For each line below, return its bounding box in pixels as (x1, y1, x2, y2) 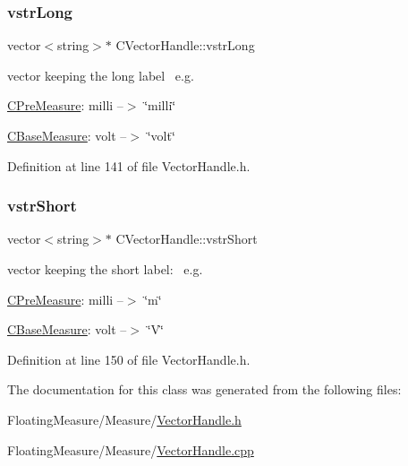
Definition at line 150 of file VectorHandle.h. (7, 349, 251, 368)
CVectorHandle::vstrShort (115, 229, 258, 248)
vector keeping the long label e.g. (7, 65, 194, 84)
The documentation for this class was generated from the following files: (7, 380, 402, 399)
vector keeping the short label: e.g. (7, 260, 203, 278)
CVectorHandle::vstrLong (115, 36, 255, 55)
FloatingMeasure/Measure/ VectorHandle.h (7, 410, 242, 428)
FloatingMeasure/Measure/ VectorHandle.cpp (7, 440, 254, 459)
